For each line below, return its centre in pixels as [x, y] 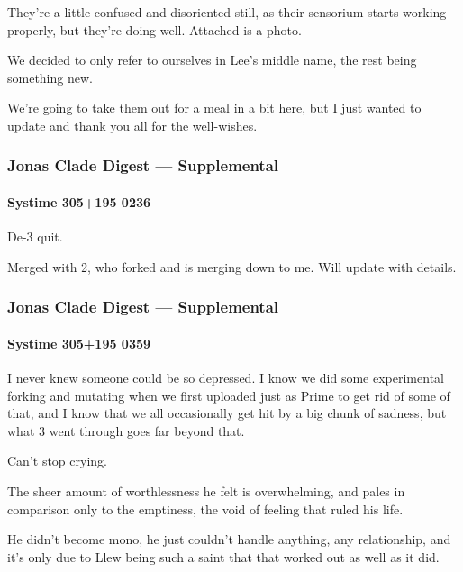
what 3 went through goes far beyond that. [126, 430]
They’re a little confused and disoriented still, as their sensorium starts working [227, 12]
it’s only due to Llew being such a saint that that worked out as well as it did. [223, 556]
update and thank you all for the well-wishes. [132, 125]
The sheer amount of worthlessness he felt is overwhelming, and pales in [206, 491]
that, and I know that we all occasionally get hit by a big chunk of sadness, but [227, 413]
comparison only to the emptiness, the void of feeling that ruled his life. [205, 508]
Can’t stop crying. [57, 461]
